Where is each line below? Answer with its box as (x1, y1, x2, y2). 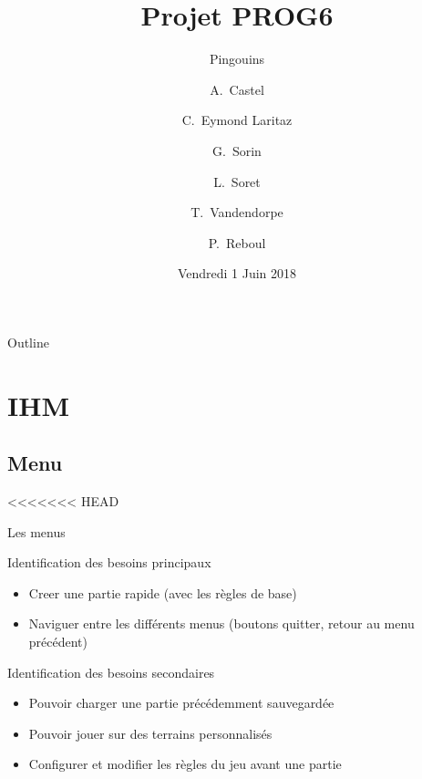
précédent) (28, 632, 88, 651)
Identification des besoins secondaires (7, 662, 215, 681)
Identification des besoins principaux (7, 553, 211, 572)
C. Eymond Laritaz (181, 110, 293, 130)
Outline (7, 332, 49, 351)
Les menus (7, 522, 66, 541)
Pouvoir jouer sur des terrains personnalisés (28, 723, 273, 743)
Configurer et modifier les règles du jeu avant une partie (28, 754, 342, 774)
